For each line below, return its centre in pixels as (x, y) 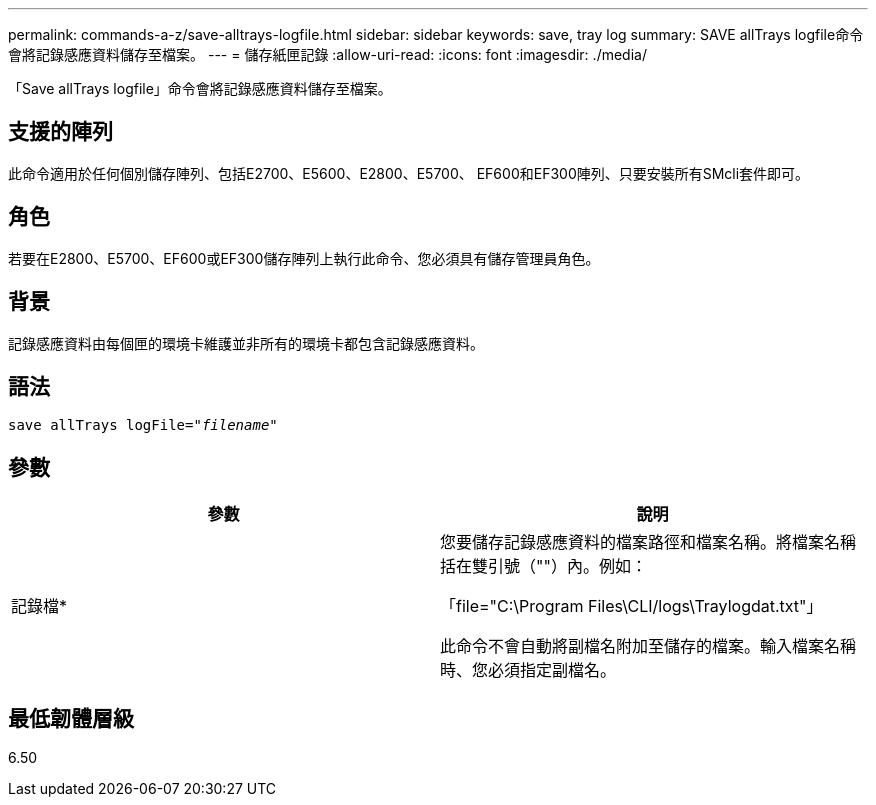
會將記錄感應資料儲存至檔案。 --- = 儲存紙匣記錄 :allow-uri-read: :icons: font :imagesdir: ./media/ (327, 54)
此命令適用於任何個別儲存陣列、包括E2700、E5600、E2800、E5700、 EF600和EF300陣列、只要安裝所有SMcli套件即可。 (409, 173)
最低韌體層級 (71, 718)
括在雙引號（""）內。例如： (543, 566)
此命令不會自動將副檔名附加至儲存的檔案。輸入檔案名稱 (648, 646)
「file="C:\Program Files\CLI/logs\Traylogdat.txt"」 (631, 606)
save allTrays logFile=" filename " (143, 425)
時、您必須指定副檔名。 (528, 670)
